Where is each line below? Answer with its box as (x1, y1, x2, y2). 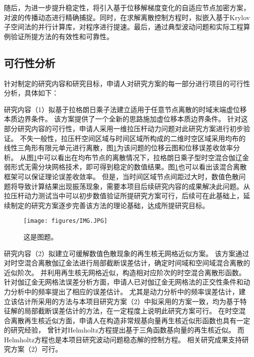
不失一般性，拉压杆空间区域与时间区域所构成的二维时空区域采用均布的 (20, 133, 246, 143)
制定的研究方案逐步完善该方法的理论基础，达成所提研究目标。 (10, 200, 209, 210)
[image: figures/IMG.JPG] (23, 217, 107, 225)
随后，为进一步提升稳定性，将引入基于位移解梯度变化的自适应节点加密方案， (4, 2, 250, 12)
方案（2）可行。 (10, 344, 62, 354)
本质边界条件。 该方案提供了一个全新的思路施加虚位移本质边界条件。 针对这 (4, 114, 248, 124)
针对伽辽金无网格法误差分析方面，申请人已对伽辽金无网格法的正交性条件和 (4, 277, 243, 287)
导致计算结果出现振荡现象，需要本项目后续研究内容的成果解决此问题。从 (17, 181, 250, 191)
